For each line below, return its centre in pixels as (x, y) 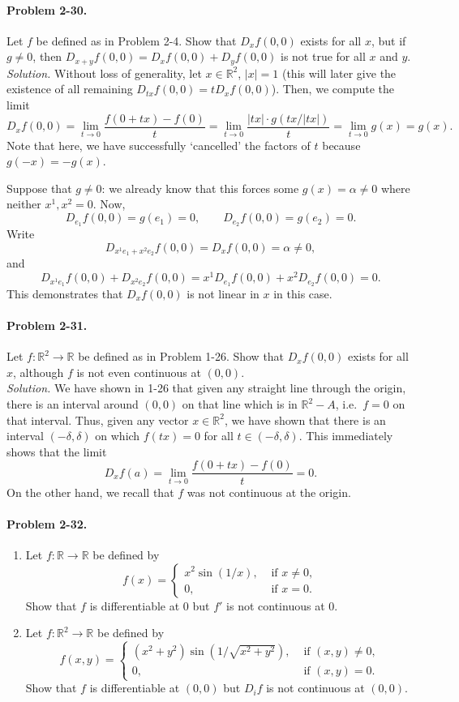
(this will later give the (339, 73)
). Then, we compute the (332, 89)
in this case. (303, 293)
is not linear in (223, 293)
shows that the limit (57, 451)
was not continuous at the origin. (269, 492)
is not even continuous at (139, 372)
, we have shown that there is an (305, 419)
